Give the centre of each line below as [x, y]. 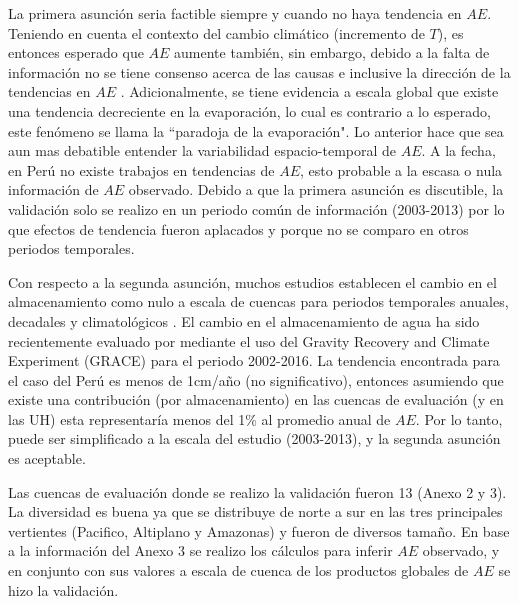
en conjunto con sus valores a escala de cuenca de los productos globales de [238, 570]
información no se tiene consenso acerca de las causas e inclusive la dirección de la [259, 71]
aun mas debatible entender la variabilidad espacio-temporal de [202, 150]
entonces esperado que [76, 52]
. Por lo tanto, [459, 418]
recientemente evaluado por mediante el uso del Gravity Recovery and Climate [249, 340]
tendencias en [49, 91]
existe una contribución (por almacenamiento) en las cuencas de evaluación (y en [256, 399]
